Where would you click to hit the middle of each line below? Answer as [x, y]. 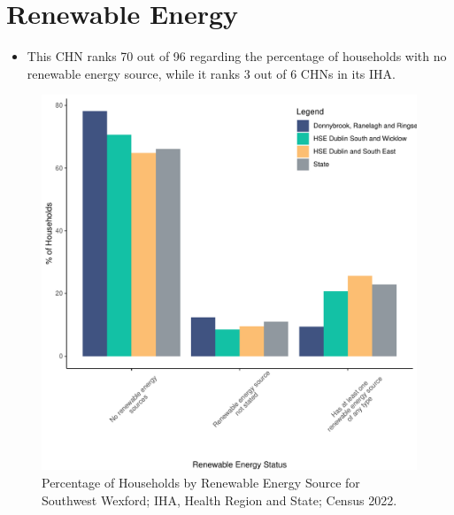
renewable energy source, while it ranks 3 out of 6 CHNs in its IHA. [211, 73]
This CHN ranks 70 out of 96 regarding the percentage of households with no [237, 56]
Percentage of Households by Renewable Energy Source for [201, 482]
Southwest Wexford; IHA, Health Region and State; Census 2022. [219, 500]
